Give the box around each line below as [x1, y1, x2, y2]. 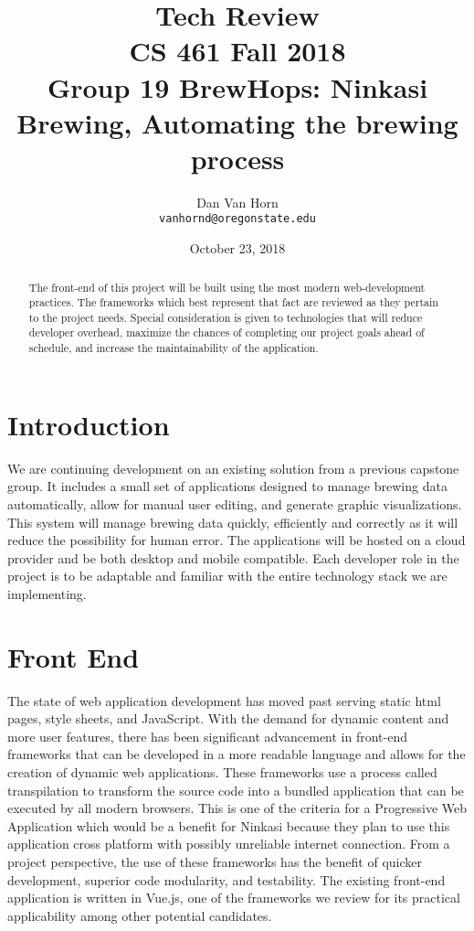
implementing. [7, 583, 87, 603]
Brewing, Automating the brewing [16, 103, 458, 141]
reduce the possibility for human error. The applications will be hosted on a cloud [7, 530, 466, 550]
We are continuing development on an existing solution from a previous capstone [7, 458, 459, 477]
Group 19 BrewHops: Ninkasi [47, 68, 428, 105]
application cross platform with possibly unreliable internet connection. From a [7, 834, 450, 853]
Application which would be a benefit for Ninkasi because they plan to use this [7, 816, 450, 835]
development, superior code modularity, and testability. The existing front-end [7, 870, 446, 889]
